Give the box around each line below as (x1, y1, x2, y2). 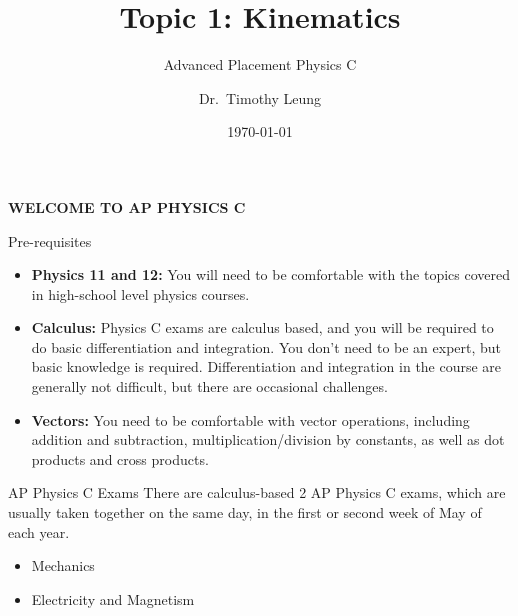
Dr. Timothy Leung (198, 87, 322, 108)
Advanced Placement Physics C (163, 54, 357, 75)
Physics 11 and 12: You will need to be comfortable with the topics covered (31, 264, 511, 285)
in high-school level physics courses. (31, 283, 250, 304)
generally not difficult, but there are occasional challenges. (31, 376, 388, 397)
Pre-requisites (8, 230, 92, 251)
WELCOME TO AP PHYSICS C (8, 196, 246, 217)
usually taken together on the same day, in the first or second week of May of (8, 502, 482, 523)
